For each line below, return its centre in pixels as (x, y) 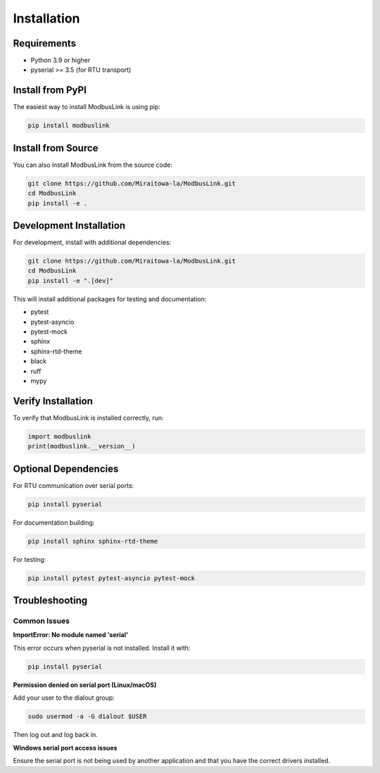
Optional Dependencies (66, 469)
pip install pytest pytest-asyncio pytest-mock (111, 578)
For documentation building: (54, 522)
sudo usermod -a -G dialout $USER (87, 717)
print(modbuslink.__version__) (82, 446)
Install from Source (56, 148)
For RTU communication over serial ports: (74, 485)
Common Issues (42, 621)
